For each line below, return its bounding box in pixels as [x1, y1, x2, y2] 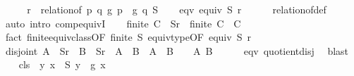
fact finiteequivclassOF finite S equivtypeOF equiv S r [5, 30, 251, 44]
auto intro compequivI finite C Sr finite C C [5, 15, 241, 30]
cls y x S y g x [18, 57, 106, 72]
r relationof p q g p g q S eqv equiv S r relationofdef [27, 2, 326, 16]
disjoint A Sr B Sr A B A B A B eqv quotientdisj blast [5, 43, 349, 58]
